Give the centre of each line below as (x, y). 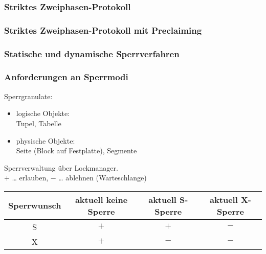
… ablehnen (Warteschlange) (103, 178)
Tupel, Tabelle (39, 123)
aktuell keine (101, 199)
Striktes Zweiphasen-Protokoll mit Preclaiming (103, 30)
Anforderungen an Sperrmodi (66, 77)
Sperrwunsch (35, 205)
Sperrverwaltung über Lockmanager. (61, 167)
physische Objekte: (46, 140)
